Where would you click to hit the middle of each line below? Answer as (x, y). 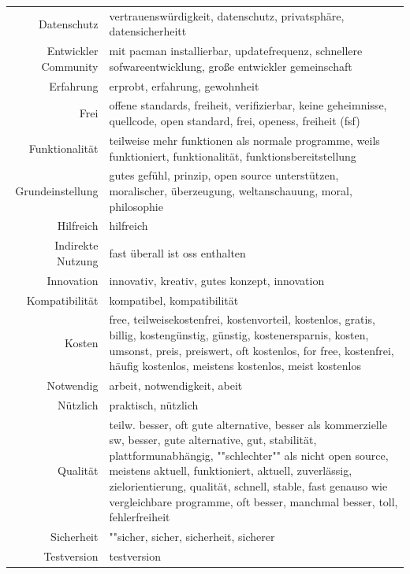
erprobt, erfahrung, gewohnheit (184, 85)
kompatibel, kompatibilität (174, 300)
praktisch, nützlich (154, 404)
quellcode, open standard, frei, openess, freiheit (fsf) (235, 121)
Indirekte (76, 245)
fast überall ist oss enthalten (177, 253)
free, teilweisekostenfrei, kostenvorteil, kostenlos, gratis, (242, 319)
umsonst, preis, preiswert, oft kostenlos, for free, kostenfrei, (252, 350)
